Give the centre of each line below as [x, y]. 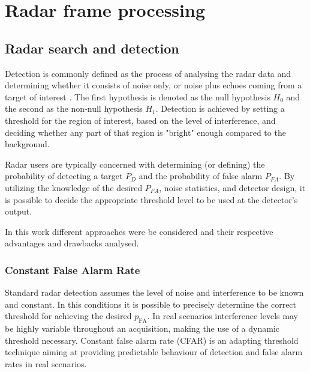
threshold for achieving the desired [68, 316]
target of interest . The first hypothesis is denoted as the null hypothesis [138, 96]
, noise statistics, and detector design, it [232, 187]
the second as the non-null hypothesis [74, 108]
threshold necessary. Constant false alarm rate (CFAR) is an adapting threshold [152, 340]
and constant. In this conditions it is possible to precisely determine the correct [151, 304]
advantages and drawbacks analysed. [72, 243]
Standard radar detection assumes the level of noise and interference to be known [154, 292]
